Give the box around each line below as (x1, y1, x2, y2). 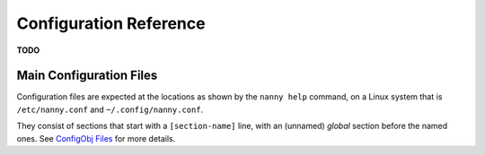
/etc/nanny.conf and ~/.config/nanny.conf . (16, 104, 204, 115)
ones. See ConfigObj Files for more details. (16, 133, 176, 143)
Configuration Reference (16, 13, 206, 33)
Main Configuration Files (16, 68, 158, 83)
